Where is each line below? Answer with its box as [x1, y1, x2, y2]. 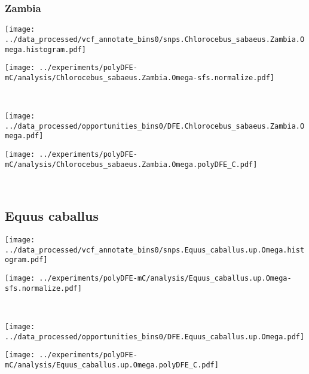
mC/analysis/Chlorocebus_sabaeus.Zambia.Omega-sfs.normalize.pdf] [5, 73, 275, 82]
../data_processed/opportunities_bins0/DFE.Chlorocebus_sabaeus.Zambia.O [5, 121, 305, 130]
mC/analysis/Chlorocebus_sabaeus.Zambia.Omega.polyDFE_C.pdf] [5, 160, 258, 169]
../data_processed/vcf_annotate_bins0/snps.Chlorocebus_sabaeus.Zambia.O [5, 35, 305, 44]
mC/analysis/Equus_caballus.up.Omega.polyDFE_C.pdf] [5, 361, 219, 370]
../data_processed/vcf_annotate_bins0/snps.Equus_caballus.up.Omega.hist [5, 245, 305, 254]
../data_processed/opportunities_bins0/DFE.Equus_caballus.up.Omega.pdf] [5, 332, 305, 341]
